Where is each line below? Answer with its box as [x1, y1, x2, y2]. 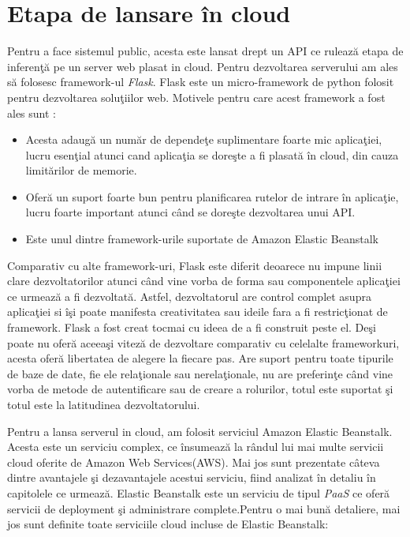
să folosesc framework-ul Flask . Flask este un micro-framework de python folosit [7, 73, 394, 90]
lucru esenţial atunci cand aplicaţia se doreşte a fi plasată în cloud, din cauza [25, 146, 399, 163]
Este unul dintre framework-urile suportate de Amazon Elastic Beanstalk [25, 231, 378, 247]
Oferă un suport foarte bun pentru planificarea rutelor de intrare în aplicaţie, [25, 188, 399, 205]
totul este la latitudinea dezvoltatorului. [7, 396, 200, 412]
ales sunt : [7, 104, 56, 121]
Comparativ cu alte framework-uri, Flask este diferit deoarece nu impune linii [7, 257, 382, 273]
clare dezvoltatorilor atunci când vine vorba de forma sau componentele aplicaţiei [7, 272, 401, 289]
